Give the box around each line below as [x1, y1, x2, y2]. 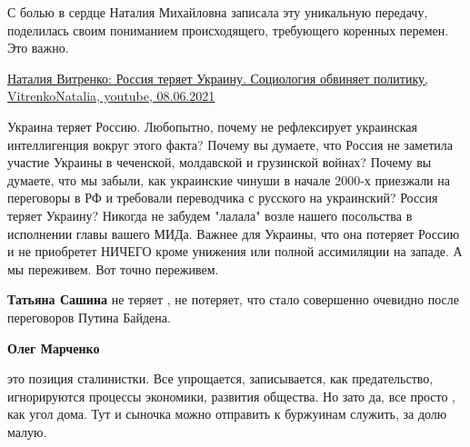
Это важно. [7, 38, 69, 57]
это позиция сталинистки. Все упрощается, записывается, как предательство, [7, 369, 434, 388]
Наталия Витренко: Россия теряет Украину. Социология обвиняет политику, [7, 68, 428, 87]
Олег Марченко [7, 338, 100, 357]
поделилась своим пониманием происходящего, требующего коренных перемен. [7, 20, 449, 39]
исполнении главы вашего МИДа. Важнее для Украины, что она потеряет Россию [7, 223, 460, 243]
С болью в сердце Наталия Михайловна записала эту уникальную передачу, [7, 3, 428, 21]
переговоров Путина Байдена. [7, 307, 171, 326]
